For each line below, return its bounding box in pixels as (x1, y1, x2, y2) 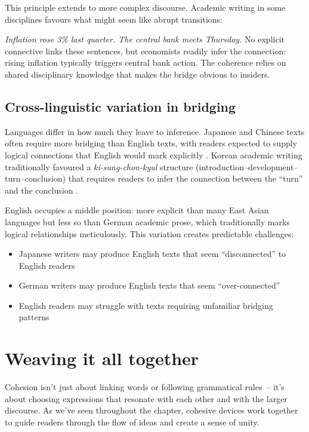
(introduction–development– (196, 160, 298, 173)
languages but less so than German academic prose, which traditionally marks (5, 215, 290, 228)
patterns (18, 311, 50, 323)
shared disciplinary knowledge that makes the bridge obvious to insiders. (5, 68, 270, 80)
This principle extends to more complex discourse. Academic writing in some (5, 1, 286, 13)
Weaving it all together (5, 346, 199, 370)
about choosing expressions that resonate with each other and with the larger (5, 392, 288, 405)
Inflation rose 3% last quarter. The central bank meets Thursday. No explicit (5, 33, 285, 45)
